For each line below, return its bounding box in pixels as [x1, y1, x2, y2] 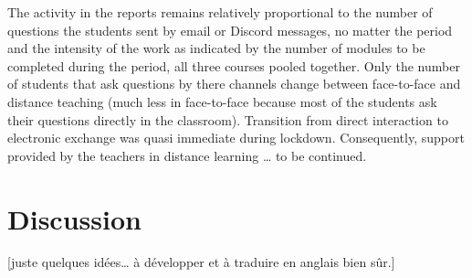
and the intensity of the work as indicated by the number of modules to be [7, 38, 425, 58]
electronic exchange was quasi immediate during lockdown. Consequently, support [7, 128, 465, 147]
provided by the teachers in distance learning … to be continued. [7, 145, 367, 165]
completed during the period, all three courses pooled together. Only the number [7, 56, 460, 75]
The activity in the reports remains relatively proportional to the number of [7, 3, 433, 21]
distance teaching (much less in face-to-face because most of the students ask [7, 91, 437, 111]
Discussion [7, 199, 142, 237]
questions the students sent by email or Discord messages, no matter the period [7, 20, 453, 39]
